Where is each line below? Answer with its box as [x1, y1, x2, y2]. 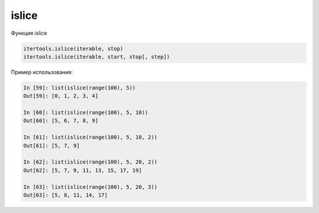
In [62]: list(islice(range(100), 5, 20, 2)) [23, 159, 158, 165]
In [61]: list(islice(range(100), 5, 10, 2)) [23, 134, 158, 141]
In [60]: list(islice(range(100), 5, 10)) [23, 109, 148, 116]
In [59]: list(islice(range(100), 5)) [23, 84, 136, 91]
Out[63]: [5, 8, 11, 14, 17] [23, 192, 108, 198]
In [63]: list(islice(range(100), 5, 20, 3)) [23, 183, 158, 190]
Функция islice [11, 30, 47, 37]
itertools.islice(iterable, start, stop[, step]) [23, 53, 170, 60]
